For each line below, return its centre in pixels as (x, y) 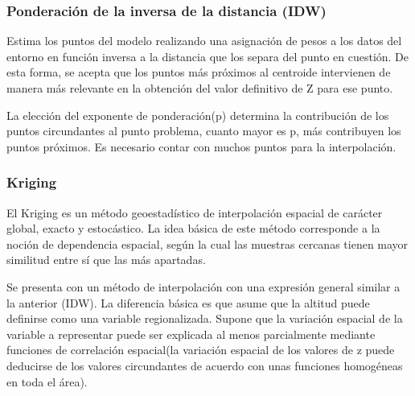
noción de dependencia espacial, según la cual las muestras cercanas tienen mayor (207, 243)
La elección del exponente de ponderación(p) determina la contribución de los (198, 115)
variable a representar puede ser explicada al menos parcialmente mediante (191, 334)
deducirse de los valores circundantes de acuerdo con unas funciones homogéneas (205, 365)
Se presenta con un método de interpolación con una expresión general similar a (203, 286)
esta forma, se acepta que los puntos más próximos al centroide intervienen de (199, 72)
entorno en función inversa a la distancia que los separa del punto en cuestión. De (208, 56)
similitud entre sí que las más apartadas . (106, 260)
